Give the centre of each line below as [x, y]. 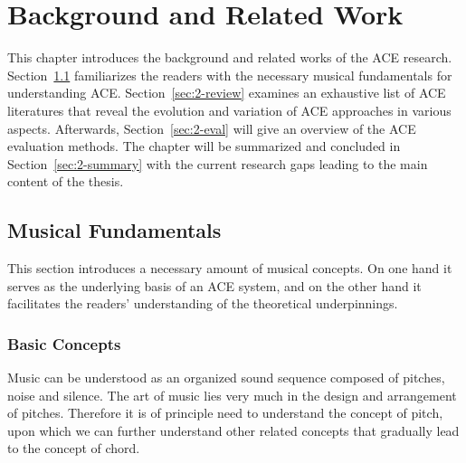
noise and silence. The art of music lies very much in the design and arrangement [232, 395]
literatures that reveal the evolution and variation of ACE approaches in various [229, 110]
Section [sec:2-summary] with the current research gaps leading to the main [218, 163]
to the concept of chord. [74, 448]
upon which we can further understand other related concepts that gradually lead [233, 430]
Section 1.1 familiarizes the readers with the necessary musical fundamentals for [230, 75]
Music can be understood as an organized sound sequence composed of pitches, [226, 378]
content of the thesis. [66, 181]
